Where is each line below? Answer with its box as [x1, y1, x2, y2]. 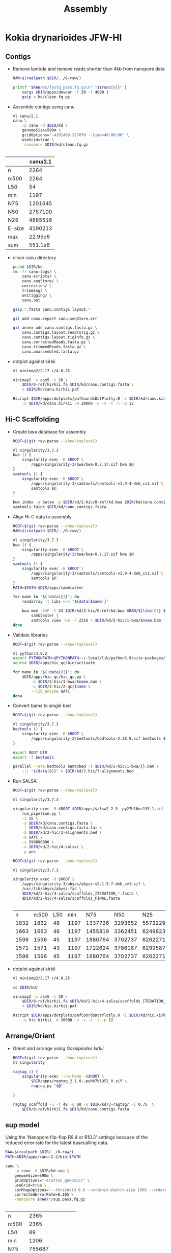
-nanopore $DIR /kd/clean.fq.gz [22, 142, 89, 147]
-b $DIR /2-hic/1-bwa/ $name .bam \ [31, 679, 102, 684]
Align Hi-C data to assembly [12, 514, 72, 520]
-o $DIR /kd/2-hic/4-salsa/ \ [22, 844, 84, 849]
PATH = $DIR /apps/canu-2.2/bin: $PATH [5, 1154, 81, 1159]
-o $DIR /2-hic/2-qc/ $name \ [31, 684, 91, 689]
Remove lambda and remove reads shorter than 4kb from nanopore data [12, 66, 165, 72]
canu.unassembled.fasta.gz [22, 349, 79, 354]
